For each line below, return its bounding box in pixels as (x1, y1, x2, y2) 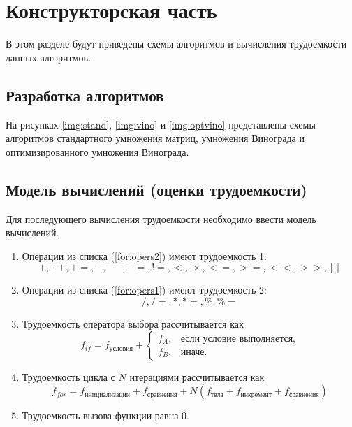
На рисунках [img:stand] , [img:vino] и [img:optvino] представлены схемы (6, 117, 316, 131)
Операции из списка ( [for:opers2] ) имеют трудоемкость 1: (22, 248, 267, 263)
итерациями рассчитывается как (129, 370, 265, 384)
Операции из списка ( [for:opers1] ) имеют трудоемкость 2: (22, 282, 267, 297)
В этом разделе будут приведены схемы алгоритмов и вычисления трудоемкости (6, 36, 347, 51)
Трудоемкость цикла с (22, 370, 115, 384)
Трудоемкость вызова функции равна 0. (22, 408, 189, 423)
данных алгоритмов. (6, 50, 91, 64)
